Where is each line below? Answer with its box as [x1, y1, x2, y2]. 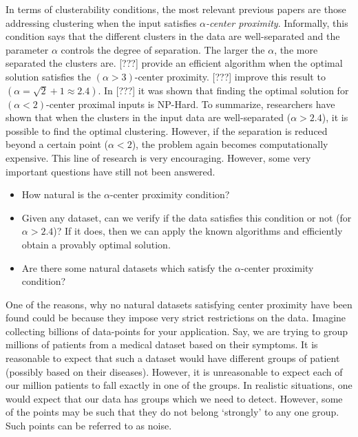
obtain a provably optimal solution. [21, 237, 171, 251]
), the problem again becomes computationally [131, 137, 328, 151]
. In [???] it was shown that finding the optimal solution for [98, 83, 349, 97]
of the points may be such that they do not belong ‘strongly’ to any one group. [6, 405, 339, 419]
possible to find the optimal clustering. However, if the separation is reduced [6, 123, 328, 138]
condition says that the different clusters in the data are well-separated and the [6, 29, 340, 43]
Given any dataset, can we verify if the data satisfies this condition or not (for [21, 210, 352, 224]
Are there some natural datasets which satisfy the [21, 260, 232, 275]
